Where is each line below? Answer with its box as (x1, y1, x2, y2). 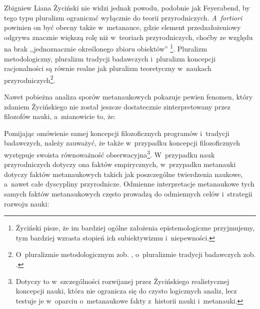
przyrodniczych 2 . (4, 73, 55, 85)
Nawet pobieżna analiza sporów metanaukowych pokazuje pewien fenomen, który (4, 91, 253, 102)
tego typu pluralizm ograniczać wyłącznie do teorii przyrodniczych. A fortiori (4, 12, 242, 22)
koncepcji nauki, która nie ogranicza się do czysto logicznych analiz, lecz (15, 285, 237, 296)
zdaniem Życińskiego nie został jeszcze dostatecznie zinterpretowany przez (4, 101, 231, 111)
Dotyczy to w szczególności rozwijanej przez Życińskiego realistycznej (15, 275, 229, 286)
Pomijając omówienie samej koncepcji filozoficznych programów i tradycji (4, 127, 229, 138)
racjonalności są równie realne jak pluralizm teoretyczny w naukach (4, 63, 211, 73)
